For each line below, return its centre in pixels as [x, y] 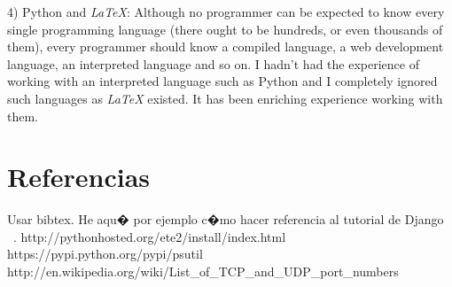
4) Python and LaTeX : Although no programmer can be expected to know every [226, 12]
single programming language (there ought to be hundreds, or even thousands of [225, 29]
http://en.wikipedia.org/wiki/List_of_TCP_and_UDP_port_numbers [203, 271]
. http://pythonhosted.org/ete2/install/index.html [150, 236]
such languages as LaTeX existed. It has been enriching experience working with [225, 98]
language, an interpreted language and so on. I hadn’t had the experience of [213, 63]
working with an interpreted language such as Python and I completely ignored [222, 81]
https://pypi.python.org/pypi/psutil [105, 254]
